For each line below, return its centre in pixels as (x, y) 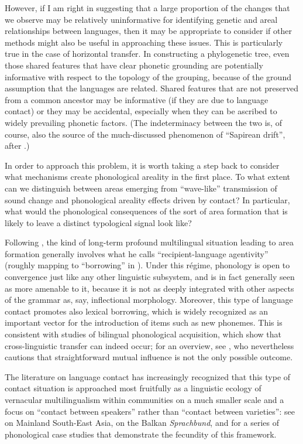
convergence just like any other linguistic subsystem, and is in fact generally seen (150, 277)
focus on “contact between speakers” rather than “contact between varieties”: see (150, 411)
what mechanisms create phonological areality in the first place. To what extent (147, 177)
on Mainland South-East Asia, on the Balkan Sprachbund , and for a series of (142, 423)
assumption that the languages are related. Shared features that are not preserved (151, 88)
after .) (17, 146)
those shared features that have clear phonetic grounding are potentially (134, 65)
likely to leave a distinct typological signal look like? (98, 222)
